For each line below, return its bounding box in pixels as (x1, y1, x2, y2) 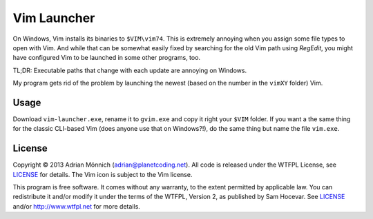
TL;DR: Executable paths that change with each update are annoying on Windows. (12, 66, 247, 74)
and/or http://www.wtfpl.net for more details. (12, 202, 141, 210)
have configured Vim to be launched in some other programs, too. (12, 54, 200, 62)
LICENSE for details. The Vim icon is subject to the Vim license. (12, 170, 193, 178)
